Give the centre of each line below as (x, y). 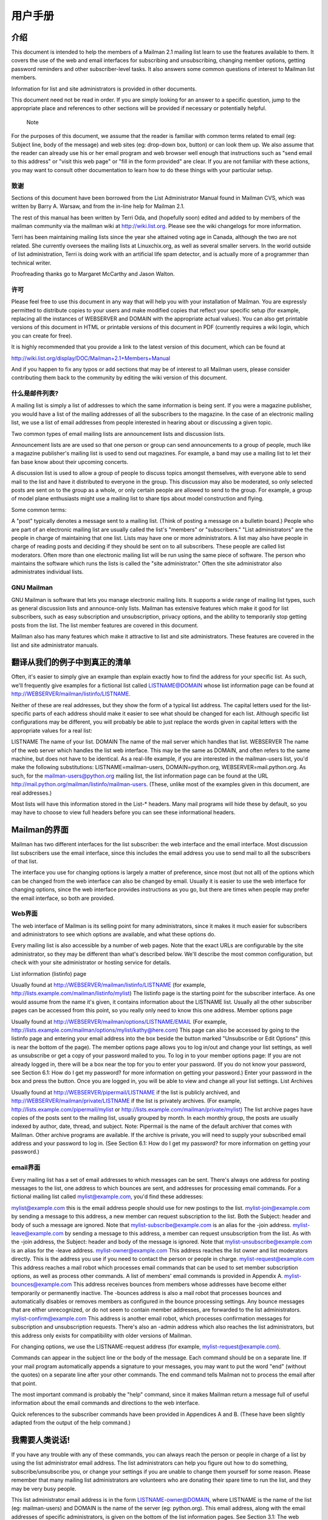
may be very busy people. (44, 1488)
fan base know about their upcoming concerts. (70, 461)
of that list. (25, 861)
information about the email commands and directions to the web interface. (105, 1403)
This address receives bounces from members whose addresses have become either (180, 1284)
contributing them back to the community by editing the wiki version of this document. (119, 378)
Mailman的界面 (40, 830)
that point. (24, 1383)
